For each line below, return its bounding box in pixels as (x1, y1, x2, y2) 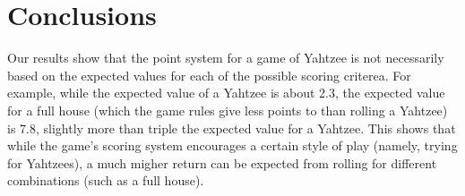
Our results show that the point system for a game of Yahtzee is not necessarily (7, 48, 444, 67)
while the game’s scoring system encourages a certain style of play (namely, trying (7, 136, 458, 155)
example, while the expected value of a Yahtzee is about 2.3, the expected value (7, 83, 445, 102)
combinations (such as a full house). (7, 171, 204, 190)
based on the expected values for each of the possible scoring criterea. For (7, 65, 411, 84)
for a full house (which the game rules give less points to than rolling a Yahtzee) (7, 100, 448, 119)
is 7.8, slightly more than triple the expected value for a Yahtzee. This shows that (7, 118, 456, 137)
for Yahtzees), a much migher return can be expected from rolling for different (7, 153, 437, 172)
